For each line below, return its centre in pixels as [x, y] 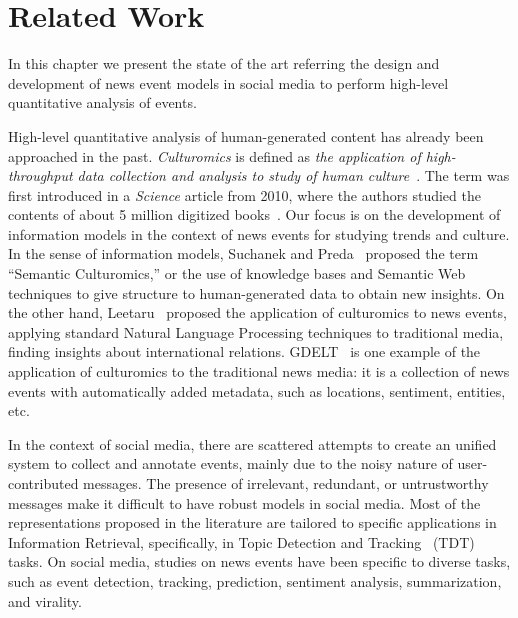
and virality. [45, 600]
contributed [43, 483]
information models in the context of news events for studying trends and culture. [259, 233]
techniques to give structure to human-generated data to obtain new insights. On [256, 292]
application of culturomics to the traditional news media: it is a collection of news [259, 371]
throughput [40, 175]
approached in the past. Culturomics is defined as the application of [214, 155]
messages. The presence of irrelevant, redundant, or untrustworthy [286, 483]
